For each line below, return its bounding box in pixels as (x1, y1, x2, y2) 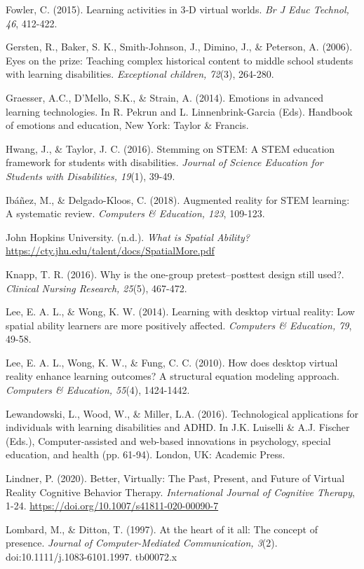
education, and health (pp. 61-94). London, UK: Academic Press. (6, 447, 285, 462)
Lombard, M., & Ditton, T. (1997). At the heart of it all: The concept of (6, 521, 318, 536)
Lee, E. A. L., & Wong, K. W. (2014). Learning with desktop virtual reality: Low (6, 304, 355, 319)
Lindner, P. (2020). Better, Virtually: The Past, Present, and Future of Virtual (6, 471, 345, 486)
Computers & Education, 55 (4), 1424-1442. (6, 383, 190, 397)
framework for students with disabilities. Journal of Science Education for (6, 155, 323, 170)
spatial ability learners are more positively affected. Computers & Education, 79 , (6, 317, 352, 332)
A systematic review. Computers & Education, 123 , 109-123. (6, 206, 265, 221)
